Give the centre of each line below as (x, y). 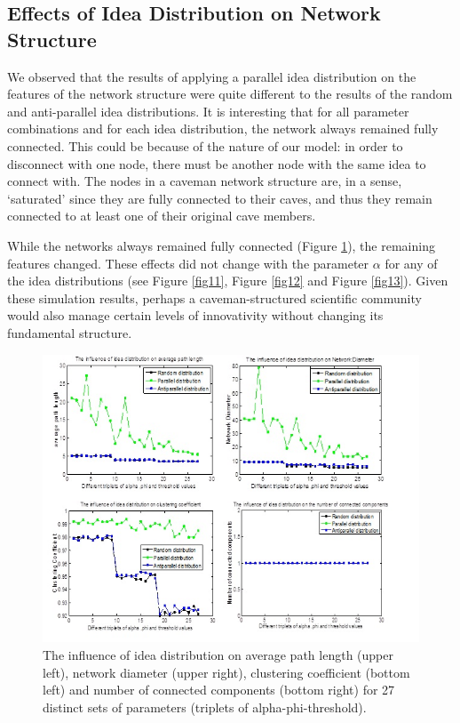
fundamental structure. (70, 332)
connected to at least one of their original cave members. (162, 216)
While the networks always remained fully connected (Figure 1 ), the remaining (221, 245)
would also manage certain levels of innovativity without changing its (195, 315)
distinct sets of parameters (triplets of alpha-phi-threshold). (205, 707)
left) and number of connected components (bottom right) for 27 (219, 690)
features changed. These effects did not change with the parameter (188, 263)
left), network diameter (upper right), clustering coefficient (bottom (226, 672)
